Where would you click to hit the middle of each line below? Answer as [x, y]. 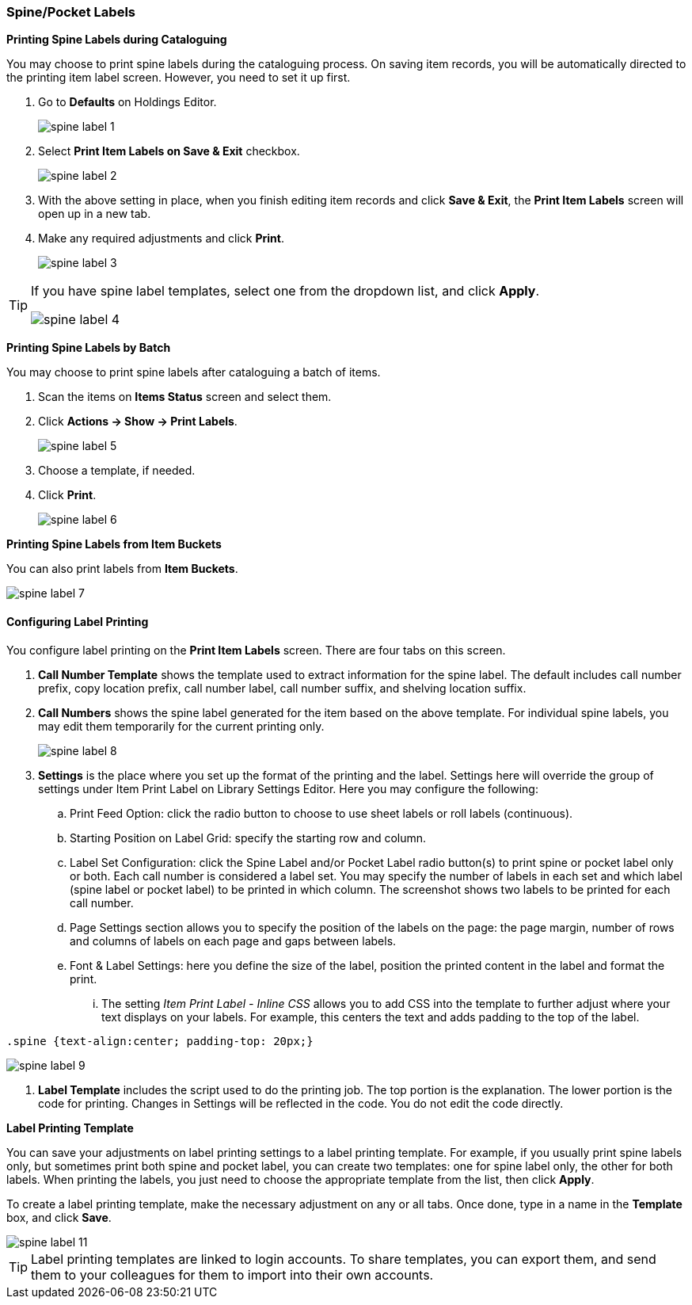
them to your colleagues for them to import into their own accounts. [232, 1274]
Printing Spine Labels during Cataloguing [117, 40]
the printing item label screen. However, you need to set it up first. [179, 78]
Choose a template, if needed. [117, 471]
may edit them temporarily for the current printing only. [181, 726]
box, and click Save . [59, 1217]
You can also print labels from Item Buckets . [122, 569]
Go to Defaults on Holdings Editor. [127, 102]
